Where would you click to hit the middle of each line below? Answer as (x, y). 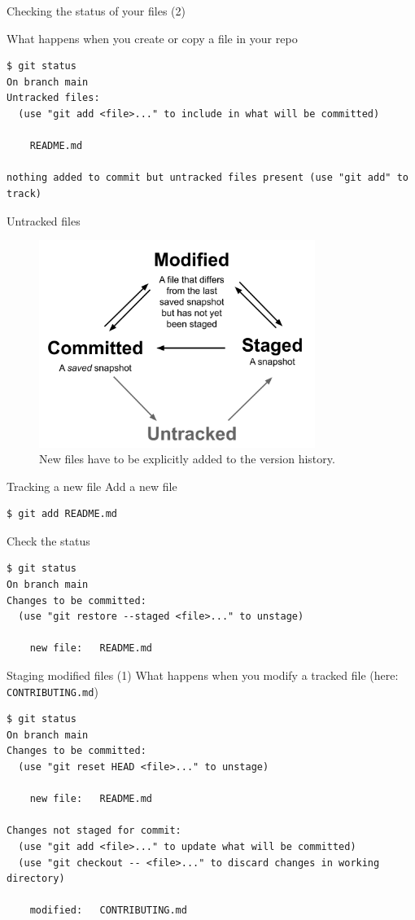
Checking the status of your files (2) (96, 11)
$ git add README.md (62, 514)
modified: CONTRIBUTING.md (108, 911)
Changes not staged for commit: (94, 831)
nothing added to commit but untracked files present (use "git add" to (207, 178)
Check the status (48, 540)
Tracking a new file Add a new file (92, 486)
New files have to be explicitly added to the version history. (187, 459)
